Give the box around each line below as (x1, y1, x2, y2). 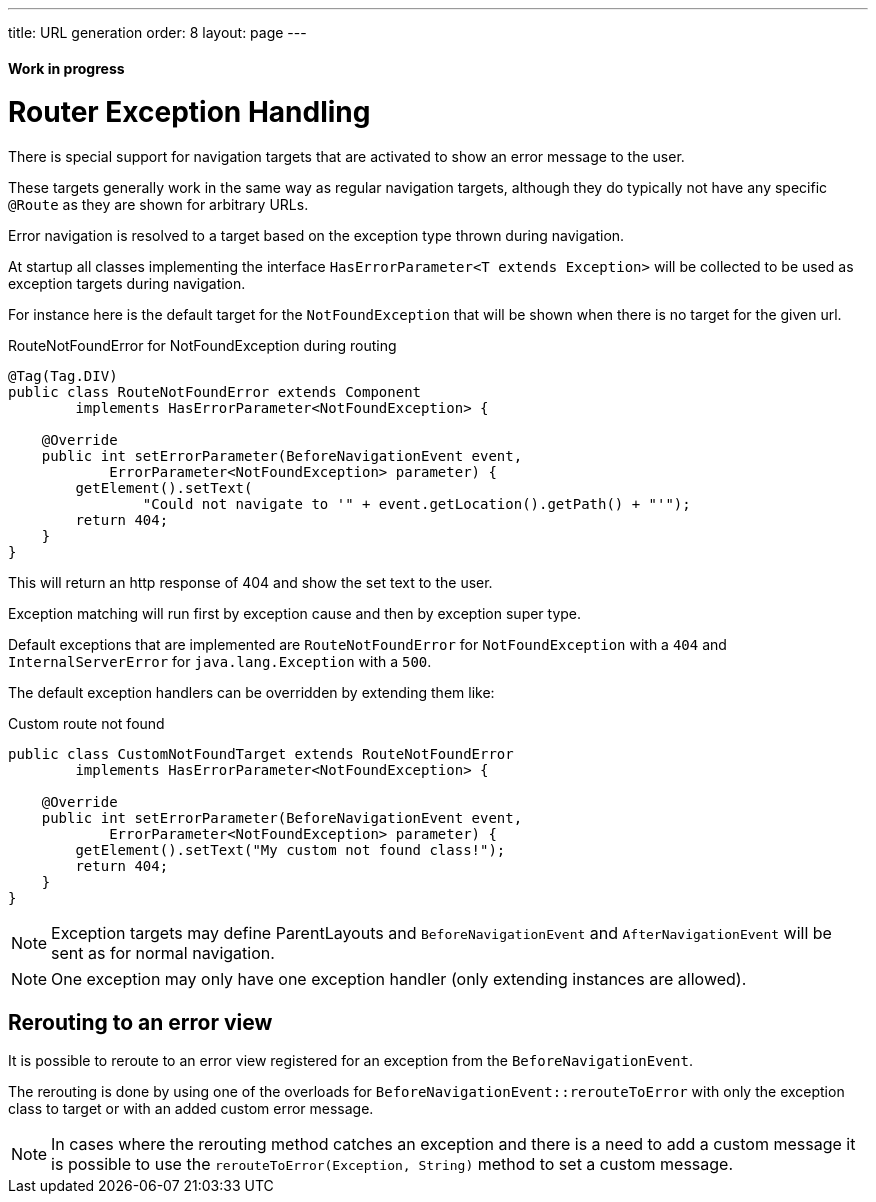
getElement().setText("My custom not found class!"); (75, 842, 506, 859)
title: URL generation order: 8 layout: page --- (8, 24, 307, 41)
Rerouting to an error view (8, 1009, 273, 1035)
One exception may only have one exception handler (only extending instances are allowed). (51, 969, 747, 990)
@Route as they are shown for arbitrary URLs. (8, 196, 309, 214)
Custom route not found (8, 715, 165, 733)
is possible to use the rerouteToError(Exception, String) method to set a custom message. (51, 1153, 734, 1174)
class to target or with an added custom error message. (8, 1099, 374, 1117)
